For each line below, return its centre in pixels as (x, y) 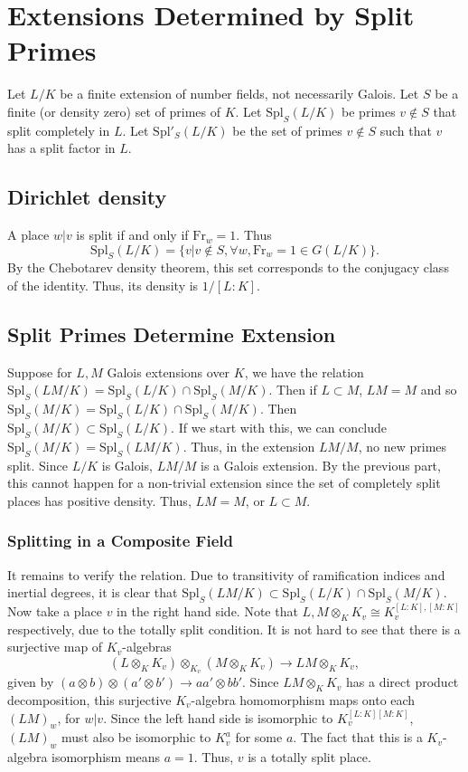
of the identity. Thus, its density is (103, 286)
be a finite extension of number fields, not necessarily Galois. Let (239, 94)
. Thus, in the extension (249, 446)
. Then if (293, 390)
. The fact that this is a (358, 737)
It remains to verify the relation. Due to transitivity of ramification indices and (226, 574)
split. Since (37, 465)
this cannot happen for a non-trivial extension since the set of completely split (224, 483)
